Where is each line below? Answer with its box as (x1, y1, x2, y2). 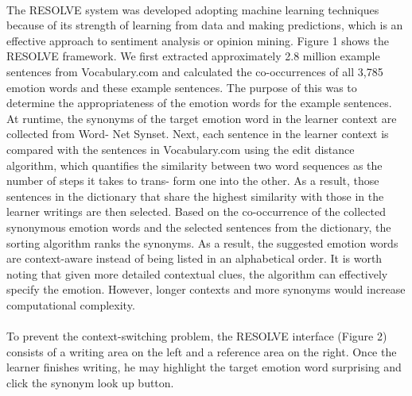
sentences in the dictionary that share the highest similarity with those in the (6, 187, 384, 204)
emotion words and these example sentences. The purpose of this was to (6, 79, 357, 95)
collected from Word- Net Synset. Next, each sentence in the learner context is (6, 125, 389, 142)
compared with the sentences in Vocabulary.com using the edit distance (6, 140, 355, 157)
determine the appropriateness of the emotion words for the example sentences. (6, 94, 392, 111)
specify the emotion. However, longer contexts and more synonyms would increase (6, 281, 406, 298)
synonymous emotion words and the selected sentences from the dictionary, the (6, 218, 391, 235)
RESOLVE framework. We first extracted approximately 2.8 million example (6, 48, 380, 64)
